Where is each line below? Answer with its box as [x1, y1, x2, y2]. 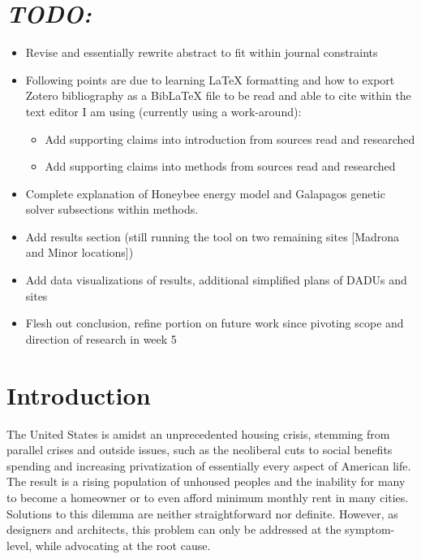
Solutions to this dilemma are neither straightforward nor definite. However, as [6, 505, 398, 522]
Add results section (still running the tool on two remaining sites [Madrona [25, 227, 400, 245]
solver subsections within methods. [25, 201, 199, 218]
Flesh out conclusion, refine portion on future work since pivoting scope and [25, 314, 404, 331]
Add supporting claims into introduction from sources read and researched [45, 130, 415, 147]
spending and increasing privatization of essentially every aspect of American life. [6, 457, 411, 474]
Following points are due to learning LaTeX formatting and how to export [25, 71, 395, 88]
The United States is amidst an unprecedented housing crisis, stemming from [6, 425, 390, 442]
